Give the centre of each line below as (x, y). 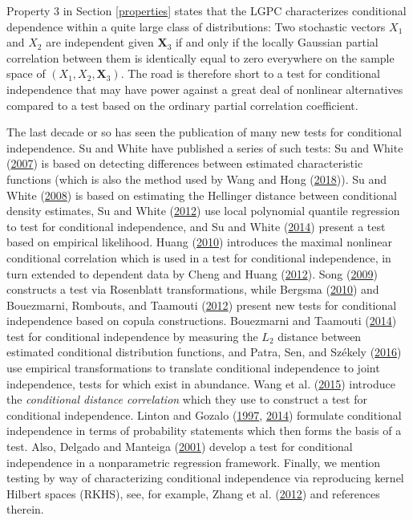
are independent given (100, 42)
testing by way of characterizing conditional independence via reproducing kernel (205, 478)
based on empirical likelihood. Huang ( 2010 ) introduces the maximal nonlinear (199, 242)
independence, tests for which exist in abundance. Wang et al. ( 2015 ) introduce (201, 383)
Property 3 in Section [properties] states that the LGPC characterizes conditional (206, 10)
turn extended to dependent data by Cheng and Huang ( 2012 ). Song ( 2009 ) (192, 273)
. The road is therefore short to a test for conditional (250, 73)
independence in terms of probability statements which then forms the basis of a (204, 431)
